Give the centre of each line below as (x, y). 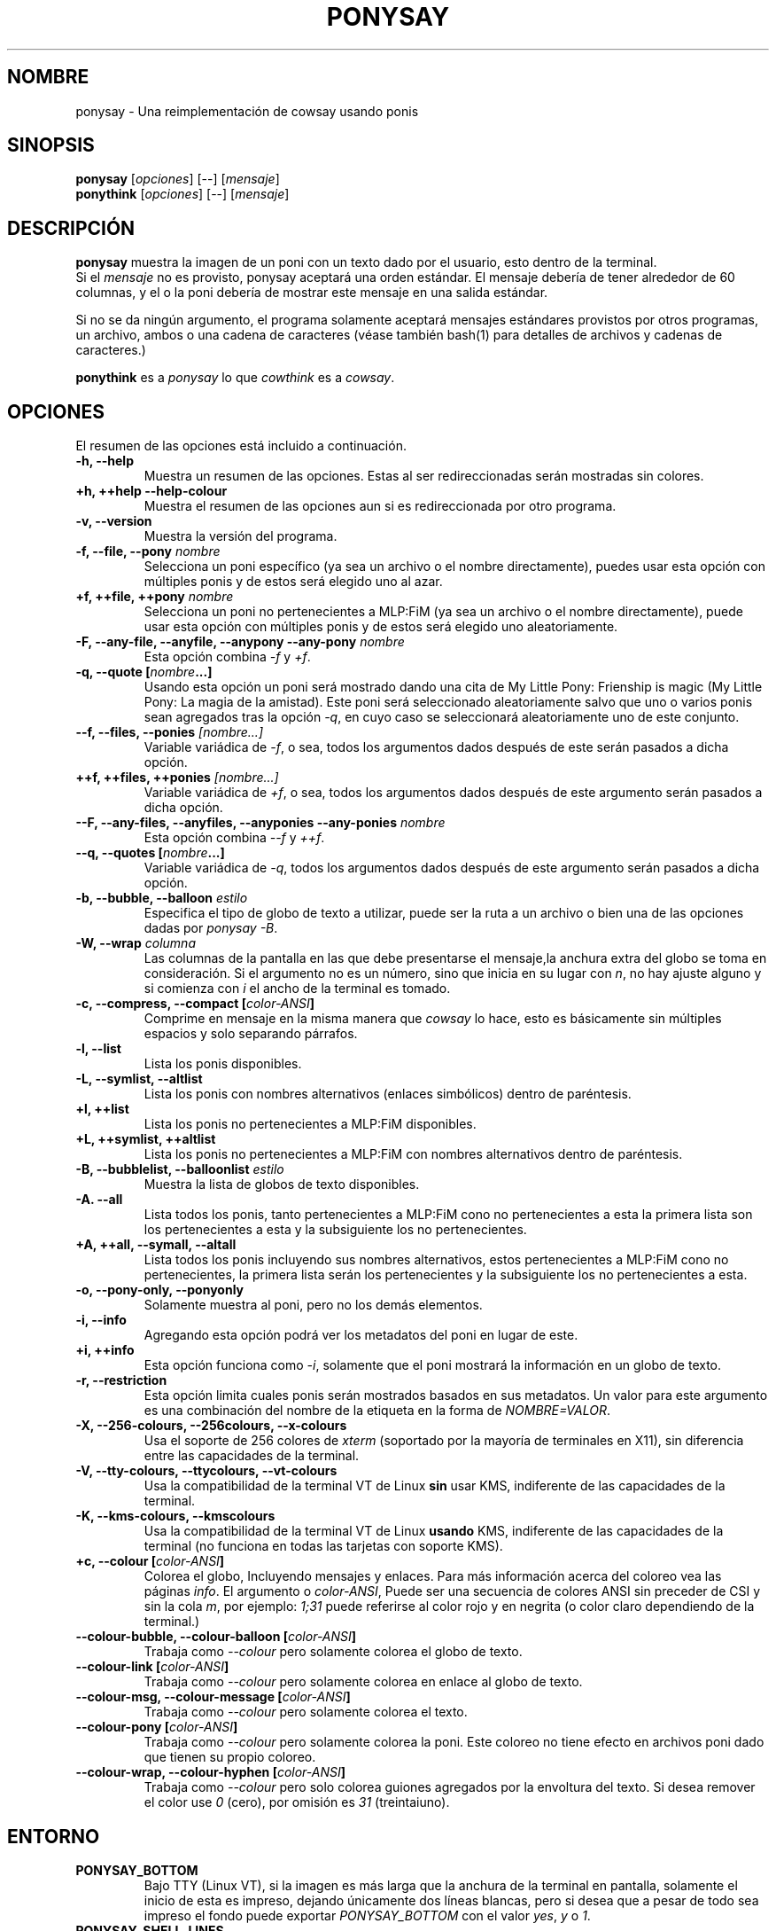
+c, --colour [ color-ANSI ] (150, 1561)
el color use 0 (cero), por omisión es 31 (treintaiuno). (297, 1802)
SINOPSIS (51, 145)
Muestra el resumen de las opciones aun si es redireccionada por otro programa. (380, 506)
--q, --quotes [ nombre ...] (150, 853)
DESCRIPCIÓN (71, 228)
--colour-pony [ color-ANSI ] (157, 1727)
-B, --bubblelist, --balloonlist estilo (180, 1169)
